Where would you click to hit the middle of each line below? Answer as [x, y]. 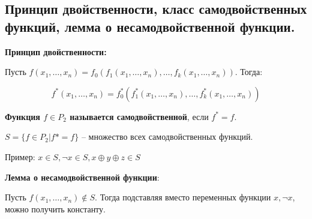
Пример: [20, 156]
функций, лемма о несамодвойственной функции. [150, 26]
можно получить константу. [55, 208]
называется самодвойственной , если [139, 116]
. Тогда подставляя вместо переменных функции [183, 197]
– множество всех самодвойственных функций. [167, 136]
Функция [22, 116]
